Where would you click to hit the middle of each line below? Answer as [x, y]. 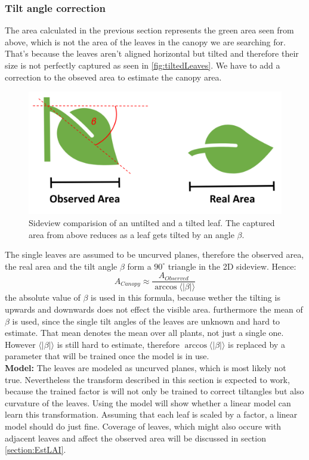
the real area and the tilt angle [61, 266]
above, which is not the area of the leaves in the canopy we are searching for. [145, 41]
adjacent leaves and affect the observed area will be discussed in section [135, 438]
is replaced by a [257, 344]
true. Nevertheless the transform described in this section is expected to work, [147, 379]
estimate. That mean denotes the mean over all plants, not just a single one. [144, 333]
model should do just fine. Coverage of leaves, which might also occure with [143, 426]
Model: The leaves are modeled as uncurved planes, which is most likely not [146, 367]
